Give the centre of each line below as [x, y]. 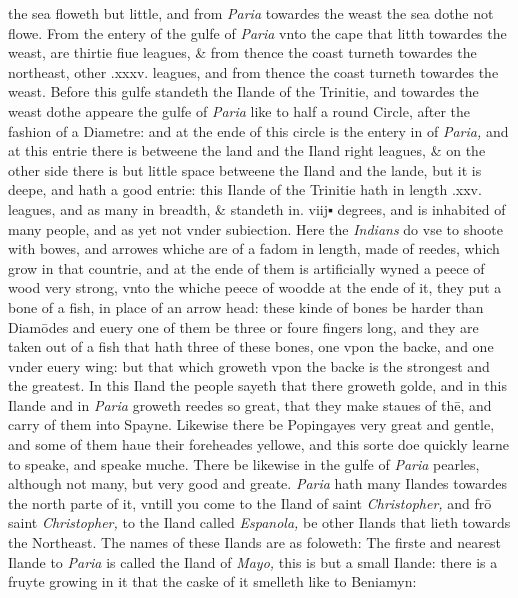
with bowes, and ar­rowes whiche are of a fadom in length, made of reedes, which [254, 248]
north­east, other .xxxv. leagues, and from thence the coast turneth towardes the [253, 71]
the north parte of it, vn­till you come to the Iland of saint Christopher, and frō [250, 502]
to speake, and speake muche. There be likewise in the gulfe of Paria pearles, [244, 463]
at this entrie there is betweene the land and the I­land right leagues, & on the [247, 150]
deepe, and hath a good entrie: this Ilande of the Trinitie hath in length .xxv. [245, 189]
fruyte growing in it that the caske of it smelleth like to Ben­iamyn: [212, 581]
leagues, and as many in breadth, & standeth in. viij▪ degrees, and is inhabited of [257, 208]
